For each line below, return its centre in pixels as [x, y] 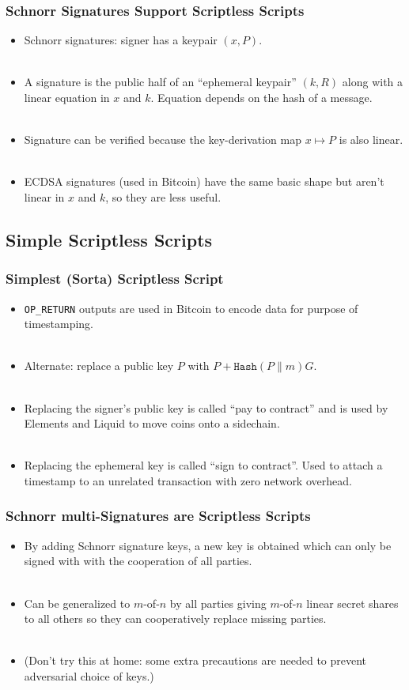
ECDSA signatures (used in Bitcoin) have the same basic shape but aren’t [204, 181]
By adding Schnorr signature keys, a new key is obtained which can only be [208, 545]
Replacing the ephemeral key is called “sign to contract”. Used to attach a [203, 465]
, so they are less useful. [163, 196]
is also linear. [371, 140]
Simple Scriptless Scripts [109, 239]
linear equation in [67, 97]
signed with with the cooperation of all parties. [138, 561]
